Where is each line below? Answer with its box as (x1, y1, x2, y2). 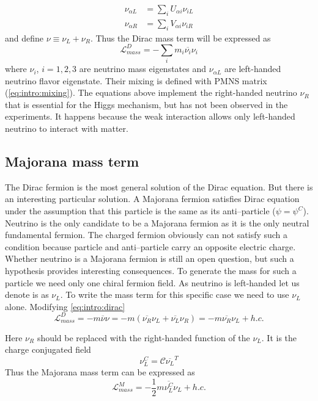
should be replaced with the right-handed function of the (37, 331, 250, 344)
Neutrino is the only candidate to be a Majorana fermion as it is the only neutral (5, 216, 309, 229)
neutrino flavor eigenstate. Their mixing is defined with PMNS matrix (5, 74, 267, 87)
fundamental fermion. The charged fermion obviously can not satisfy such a (5, 228, 288, 241)
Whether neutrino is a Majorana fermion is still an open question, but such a (5, 252, 294, 265)
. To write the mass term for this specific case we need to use (60, 288, 289, 301)
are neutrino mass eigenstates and (79, 62, 207, 75)
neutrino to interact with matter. (5, 122, 128, 135)
